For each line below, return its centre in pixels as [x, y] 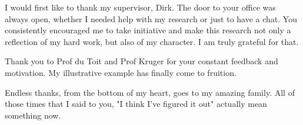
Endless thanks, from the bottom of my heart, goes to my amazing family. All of [150, 92]
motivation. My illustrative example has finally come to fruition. [121, 72]
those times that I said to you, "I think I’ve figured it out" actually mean [136, 104]
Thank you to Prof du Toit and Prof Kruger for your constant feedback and [141, 61]
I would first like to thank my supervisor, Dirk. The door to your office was [140, 7]
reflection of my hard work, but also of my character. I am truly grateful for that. [152, 41]
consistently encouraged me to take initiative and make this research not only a [148, 30]
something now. [33, 115]
